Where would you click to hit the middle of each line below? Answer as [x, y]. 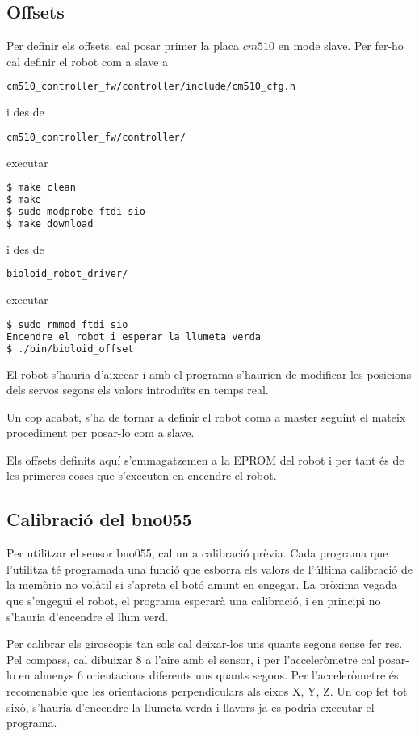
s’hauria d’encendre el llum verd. [88, 616]
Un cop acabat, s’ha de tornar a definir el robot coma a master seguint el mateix [206, 416]
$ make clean [41, 188]
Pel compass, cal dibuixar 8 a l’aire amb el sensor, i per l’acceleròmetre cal [191, 659]
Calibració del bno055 [99, 519]
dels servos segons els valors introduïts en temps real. [138, 390]
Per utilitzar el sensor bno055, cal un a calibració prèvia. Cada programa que [197, 553]
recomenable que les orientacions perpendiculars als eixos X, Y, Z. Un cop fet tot [207, 691]
